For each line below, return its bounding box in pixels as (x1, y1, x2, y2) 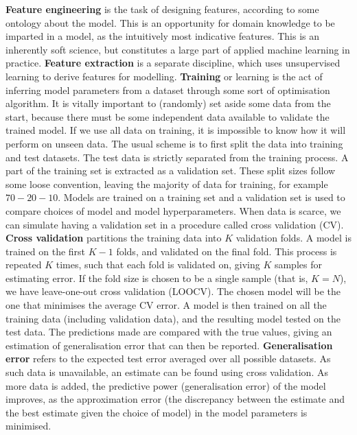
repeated (5, 257, 42, 272)
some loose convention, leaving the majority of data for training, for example (5, 176, 328, 191)
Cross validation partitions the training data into (5, 231, 222, 245)
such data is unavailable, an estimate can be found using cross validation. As (5, 365, 328, 379)
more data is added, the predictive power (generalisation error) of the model (5, 378, 326, 392)
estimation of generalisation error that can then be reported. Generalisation (5, 338, 333, 352)
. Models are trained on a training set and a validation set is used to (58, 190, 345, 204)
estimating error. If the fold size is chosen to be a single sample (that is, (5, 270, 308, 285)
